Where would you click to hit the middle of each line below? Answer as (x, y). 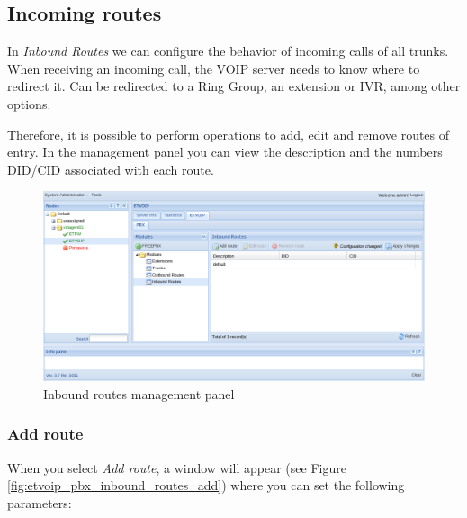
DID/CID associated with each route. (111, 169)
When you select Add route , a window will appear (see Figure (177, 467)
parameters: (40, 502)
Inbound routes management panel (139, 393)
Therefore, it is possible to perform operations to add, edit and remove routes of (229, 134)
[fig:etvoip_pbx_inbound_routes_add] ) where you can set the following (206, 485)
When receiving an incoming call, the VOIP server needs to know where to (214, 68)
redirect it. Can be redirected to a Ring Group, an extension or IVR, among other (234, 86)
